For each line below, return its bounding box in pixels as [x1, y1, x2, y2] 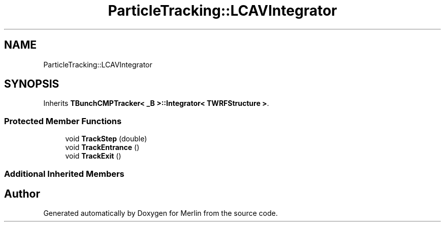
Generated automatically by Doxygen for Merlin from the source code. [43, 209, 278, 218]
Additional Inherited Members [4, 168, 124, 179]
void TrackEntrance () [65, 143, 140, 152]
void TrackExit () [65, 152, 121, 161]
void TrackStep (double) [65, 134, 147, 143]
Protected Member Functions [4, 116, 122, 126]
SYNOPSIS [4, 78, 59, 91]
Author [4, 187, 40, 200]
